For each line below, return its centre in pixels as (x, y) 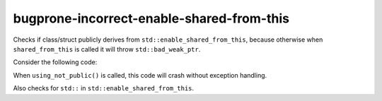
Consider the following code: (55, 62)
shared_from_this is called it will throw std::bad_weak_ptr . (107, 49)
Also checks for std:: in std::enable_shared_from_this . (104, 88)
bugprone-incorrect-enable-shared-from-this (151, 18)
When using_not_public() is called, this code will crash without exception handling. (140, 75)
